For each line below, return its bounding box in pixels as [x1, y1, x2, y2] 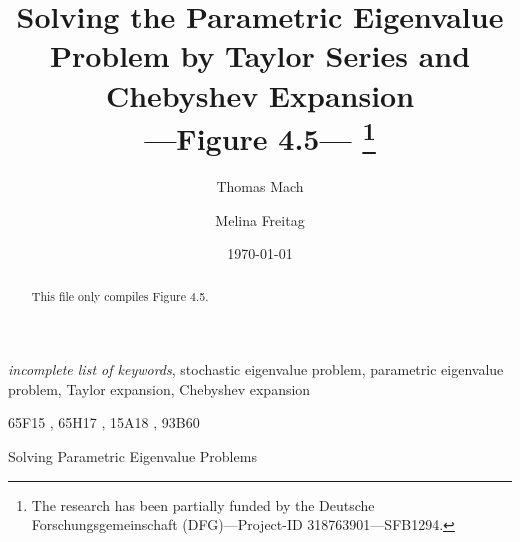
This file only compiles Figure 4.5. [31, 287, 209, 304]
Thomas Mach [216, 176, 304, 197]
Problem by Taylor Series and [49, 35, 471, 76]
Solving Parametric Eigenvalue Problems [8, 446, 257, 467]
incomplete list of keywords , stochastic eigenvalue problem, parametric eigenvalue [8, 359, 504, 380]
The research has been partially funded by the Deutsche [31, 494, 375, 515]
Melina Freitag [215, 209, 305, 230]
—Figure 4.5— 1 [144, 113, 376, 159]
